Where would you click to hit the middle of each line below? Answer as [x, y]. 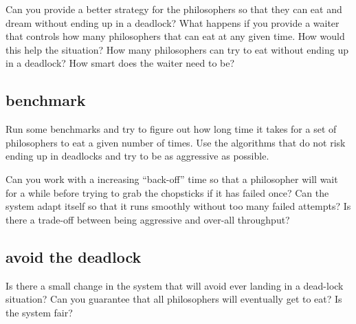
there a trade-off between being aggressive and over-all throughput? [148, 219]
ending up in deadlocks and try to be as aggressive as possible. [137, 156]
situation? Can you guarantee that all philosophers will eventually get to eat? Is [174, 299]
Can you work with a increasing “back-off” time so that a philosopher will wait [172, 179]
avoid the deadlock [74, 256]
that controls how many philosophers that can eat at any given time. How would [175, 36]
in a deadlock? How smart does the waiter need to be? [120, 63]
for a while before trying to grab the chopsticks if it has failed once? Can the [167, 192]
